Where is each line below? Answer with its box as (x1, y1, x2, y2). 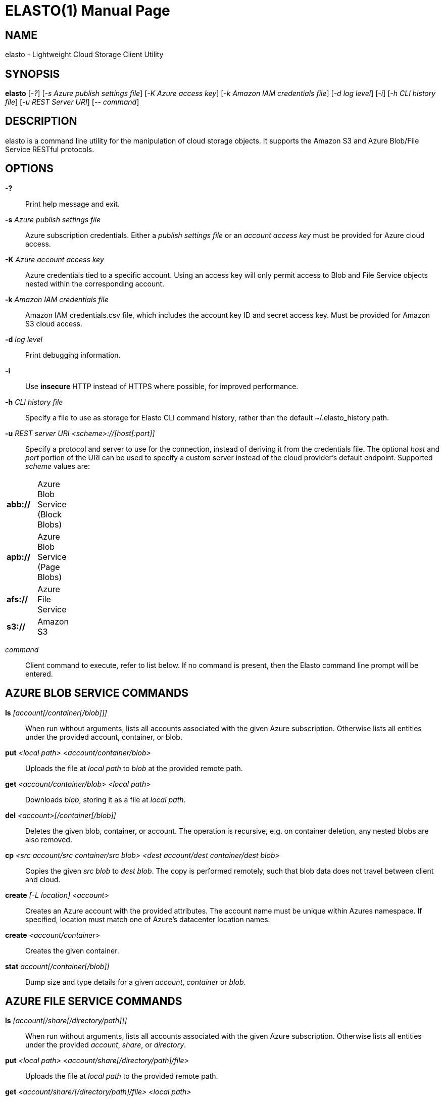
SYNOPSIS (5, 67, 60, 80)
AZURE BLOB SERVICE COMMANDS (5, 687, 188, 700)
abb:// (7, 499, 31, 509)
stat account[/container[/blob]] (5, 962, 110, 971)
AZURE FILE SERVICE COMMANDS (5, 994, 182, 1008)
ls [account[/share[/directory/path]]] (5, 1016, 127, 1025)
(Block (37, 509, 62, 519)
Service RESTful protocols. (5, 145, 94, 154)
